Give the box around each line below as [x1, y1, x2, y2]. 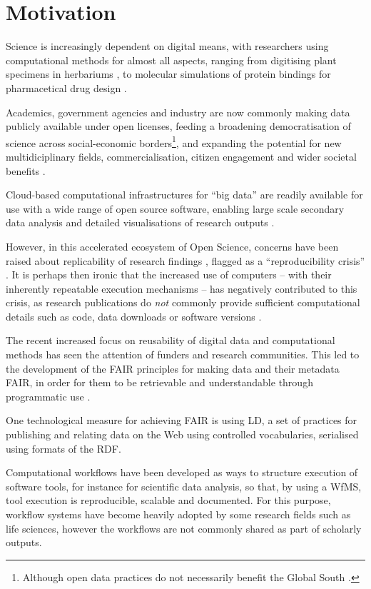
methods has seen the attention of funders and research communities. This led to [6, 347, 360, 362]
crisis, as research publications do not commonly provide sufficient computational [6, 295, 360, 310]
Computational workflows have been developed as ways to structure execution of [6, 465, 358, 480]
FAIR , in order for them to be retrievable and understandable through [6, 375, 313, 390]
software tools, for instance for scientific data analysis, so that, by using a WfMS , [6, 478, 362, 493]
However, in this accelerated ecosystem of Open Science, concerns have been [6, 238, 339, 253]
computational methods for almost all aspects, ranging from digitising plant [6, 52, 337, 67]
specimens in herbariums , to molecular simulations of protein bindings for [6, 66, 331, 81]
